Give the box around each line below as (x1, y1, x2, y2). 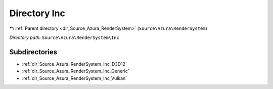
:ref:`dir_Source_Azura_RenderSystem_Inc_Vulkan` (22, 75, 127, 81)
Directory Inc (9, 8, 65, 19)
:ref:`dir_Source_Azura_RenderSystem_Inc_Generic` (22, 68, 129, 74)
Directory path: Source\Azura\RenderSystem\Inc (9, 34, 120, 40)
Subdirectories (9, 48, 58, 56)
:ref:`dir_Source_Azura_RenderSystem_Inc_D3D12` (22, 61, 127, 67)
